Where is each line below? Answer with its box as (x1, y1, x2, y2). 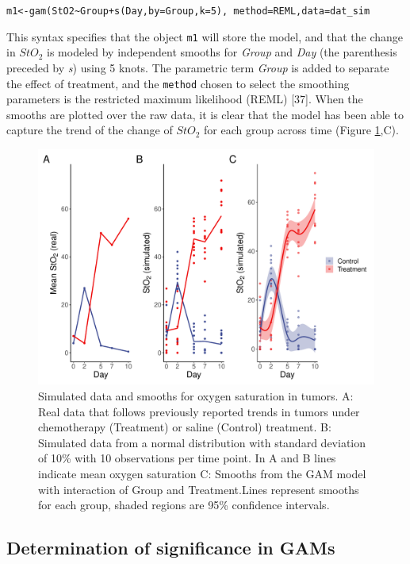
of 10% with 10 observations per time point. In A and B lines (38, 450, 336, 466)
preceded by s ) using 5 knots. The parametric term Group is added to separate (6, 59, 389, 75)
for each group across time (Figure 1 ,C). (204, 122, 399, 138)
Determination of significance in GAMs (6, 535, 335, 560)
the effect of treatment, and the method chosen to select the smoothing (6, 75, 350, 91)
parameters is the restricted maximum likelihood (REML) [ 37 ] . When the (6, 91, 363, 107)
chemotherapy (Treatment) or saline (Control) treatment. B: (38, 419, 331, 435)
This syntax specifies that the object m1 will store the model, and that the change (6, 28, 404, 44)
